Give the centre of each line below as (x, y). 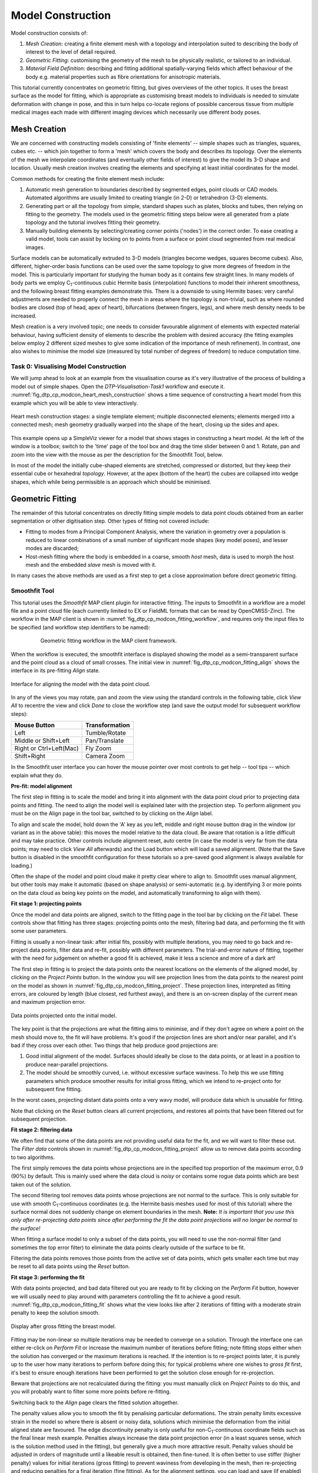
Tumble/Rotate (106, 733)
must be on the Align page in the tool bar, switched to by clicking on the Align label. (112, 814)
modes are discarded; (52, 549)
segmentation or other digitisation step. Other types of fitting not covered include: (110, 521)
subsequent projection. (39, 1119)
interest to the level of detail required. (71, 52)
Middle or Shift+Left (42, 741)
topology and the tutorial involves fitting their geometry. (93, 222)
